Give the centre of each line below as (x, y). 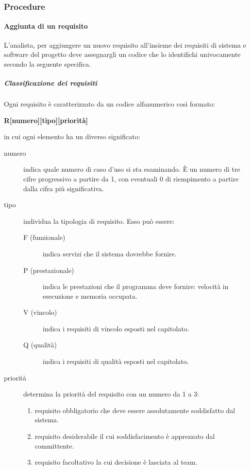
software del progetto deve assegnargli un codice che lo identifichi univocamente (122, 54)
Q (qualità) (40, 345)
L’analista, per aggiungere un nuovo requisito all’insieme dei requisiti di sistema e (125, 45)
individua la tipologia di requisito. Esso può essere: (99, 221)
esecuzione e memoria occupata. (90, 296)
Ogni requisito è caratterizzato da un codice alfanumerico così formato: (109, 103)
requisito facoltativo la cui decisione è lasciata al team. (116, 462)
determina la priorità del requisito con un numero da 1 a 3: (111, 394)
